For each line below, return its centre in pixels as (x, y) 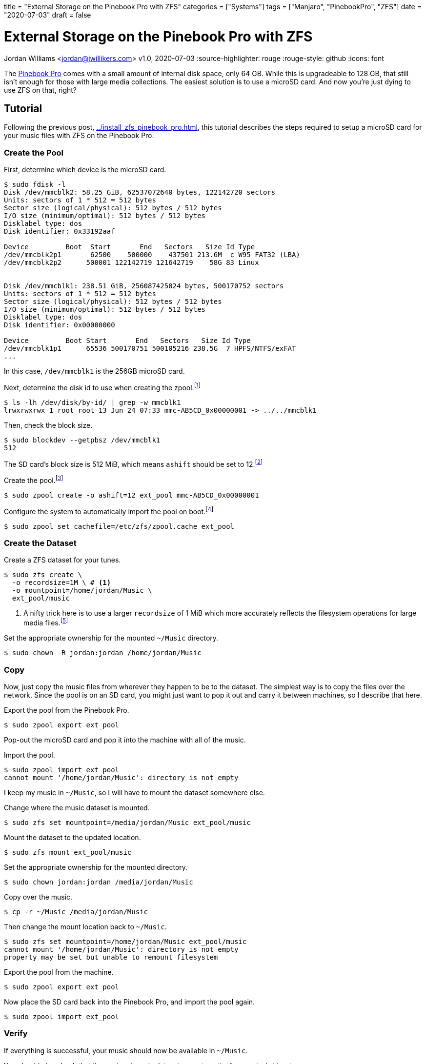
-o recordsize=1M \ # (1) (61, 583)
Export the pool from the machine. (59, 972)
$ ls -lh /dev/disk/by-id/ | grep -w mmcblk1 (92, 402)
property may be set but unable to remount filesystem (111, 957)
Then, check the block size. (48, 425)
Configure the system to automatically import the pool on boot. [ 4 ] (109, 511)
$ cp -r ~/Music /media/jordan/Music (76, 912)
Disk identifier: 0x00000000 (60, 325)
